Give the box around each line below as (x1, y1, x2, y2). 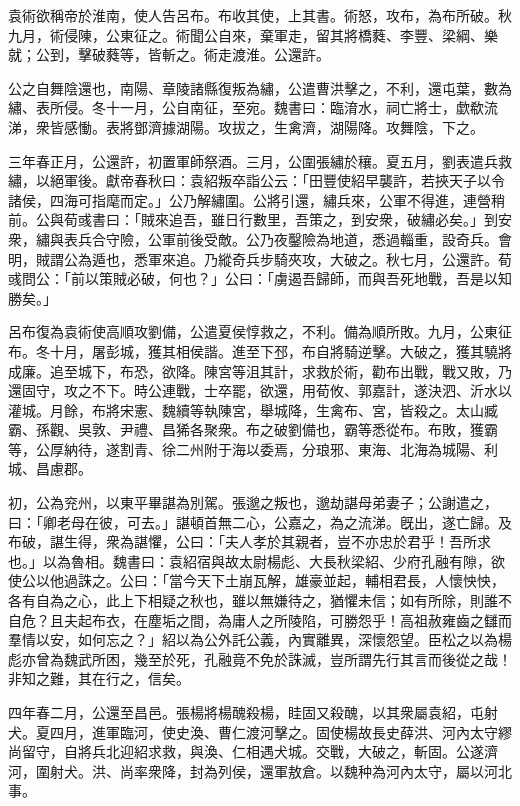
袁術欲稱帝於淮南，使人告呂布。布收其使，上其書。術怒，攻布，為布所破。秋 (8, 5, 512, 25)
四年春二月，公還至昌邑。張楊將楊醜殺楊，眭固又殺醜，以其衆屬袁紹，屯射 (8, 702, 498, 722)
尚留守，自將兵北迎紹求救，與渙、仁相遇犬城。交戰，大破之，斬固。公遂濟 (8, 741, 498, 762)
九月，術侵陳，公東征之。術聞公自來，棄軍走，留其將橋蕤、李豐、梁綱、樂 (8, 24, 498, 45)
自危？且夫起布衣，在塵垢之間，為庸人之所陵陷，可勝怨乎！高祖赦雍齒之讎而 (8, 609, 512, 630)
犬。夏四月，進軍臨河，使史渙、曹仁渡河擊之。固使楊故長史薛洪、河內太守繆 (8, 721, 512, 742)
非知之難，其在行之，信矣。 (8, 668, 190, 689)
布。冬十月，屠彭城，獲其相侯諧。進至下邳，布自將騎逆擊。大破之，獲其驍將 (8, 340, 512, 361)
